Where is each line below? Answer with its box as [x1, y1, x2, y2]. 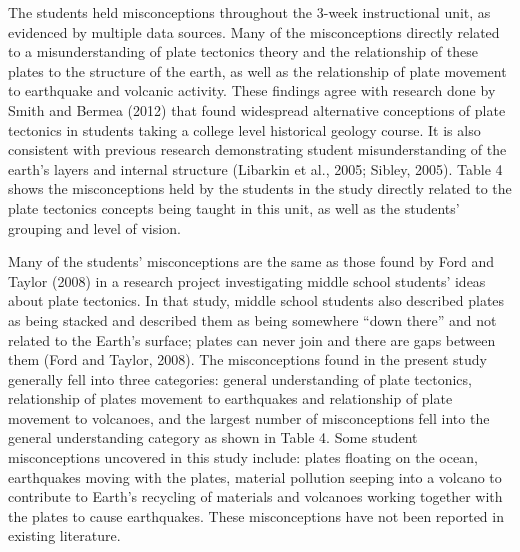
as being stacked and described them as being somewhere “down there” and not [8, 309, 497, 330]
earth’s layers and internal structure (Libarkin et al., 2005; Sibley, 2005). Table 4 [8, 158, 503, 179]
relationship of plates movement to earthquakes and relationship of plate [8, 388, 453, 409]
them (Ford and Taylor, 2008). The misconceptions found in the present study [8, 349, 487, 370]
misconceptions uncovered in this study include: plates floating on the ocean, [8, 447, 478, 468]
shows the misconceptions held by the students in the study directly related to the [8, 178, 512, 199]
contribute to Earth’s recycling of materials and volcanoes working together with [8, 486, 503, 507]
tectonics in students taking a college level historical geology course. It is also [8, 119, 481, 140]
